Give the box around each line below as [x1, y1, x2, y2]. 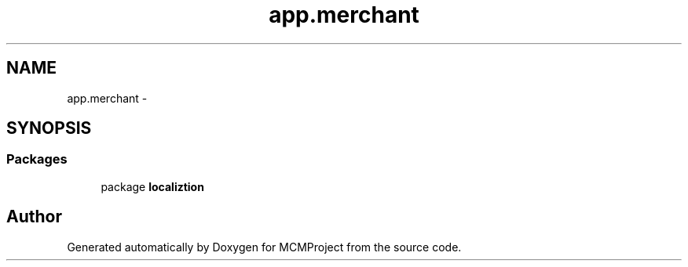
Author [6, 207, 62, 227]
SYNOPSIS [6, 118, 92, 139]
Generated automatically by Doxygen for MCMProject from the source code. [67, 240, 462, 254]
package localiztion [101, 179, 204, 193]
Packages [6, 151, 68, 168]
